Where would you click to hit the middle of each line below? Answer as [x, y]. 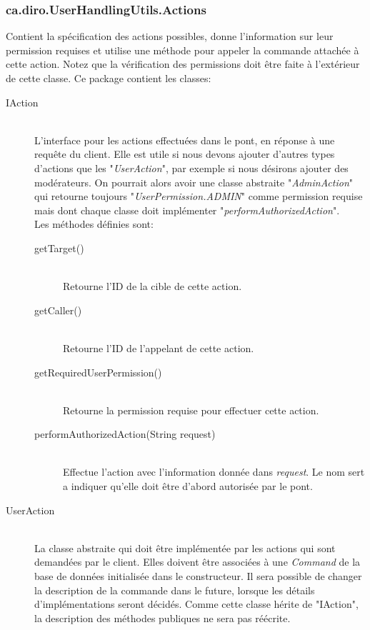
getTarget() [59, 247]
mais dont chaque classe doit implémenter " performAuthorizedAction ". [187, 210]
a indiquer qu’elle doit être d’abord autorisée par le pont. [188, 486]
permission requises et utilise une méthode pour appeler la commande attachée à [182, 50]
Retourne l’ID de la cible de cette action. [152, 286]
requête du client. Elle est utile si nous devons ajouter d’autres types [185, 154]
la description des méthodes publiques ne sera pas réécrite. [162, 617]
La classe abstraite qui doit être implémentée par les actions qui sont [185, 547]
